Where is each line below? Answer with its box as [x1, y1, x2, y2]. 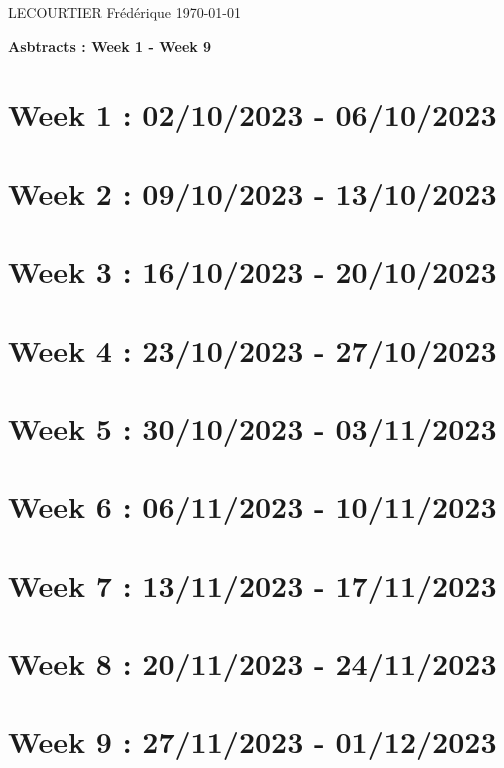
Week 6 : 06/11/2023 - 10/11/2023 [8, 486, 497, 527]
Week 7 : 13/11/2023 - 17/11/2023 [8, 564, 497, 605]
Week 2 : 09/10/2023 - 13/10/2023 [8, 172, 497, 213]
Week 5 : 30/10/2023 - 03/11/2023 [8, 407, 497, 448]
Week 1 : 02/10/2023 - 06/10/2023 [8, 94, 497, 135]
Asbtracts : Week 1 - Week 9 [8, 35, 212, 56]
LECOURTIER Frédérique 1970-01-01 [8, 2, 242, 22]
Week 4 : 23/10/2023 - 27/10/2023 [8, 329, 497, 370]
